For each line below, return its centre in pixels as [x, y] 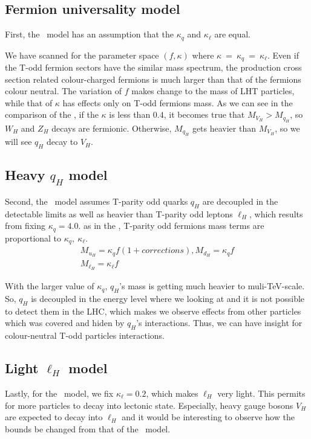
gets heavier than [224, 128]
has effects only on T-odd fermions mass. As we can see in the [178, 102]
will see [18, 142]
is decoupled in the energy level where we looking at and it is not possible [168, 298]
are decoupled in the [240, 201]
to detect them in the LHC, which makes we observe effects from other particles [153, 311]
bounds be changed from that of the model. [88, 428]
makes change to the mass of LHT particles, [213, 91]
